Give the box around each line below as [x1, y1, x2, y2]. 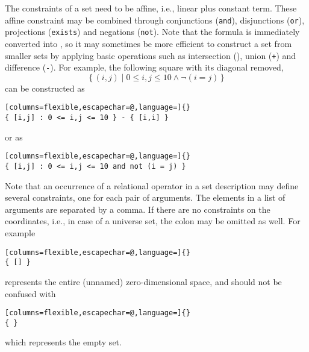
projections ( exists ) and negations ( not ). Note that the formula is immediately [5, 25, 300, 38]
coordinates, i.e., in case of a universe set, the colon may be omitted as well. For [5, 215, 301, 227]
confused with [5, 287, 56, 300]
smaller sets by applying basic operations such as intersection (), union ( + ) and [5, 49, 296, 61]
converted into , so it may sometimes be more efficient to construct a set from [5, 37, 292, 49]
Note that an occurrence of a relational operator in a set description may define [5, 179, 299, 192]
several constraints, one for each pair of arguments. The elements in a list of [5, 191, 286, 204]
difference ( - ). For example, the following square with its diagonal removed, [5, 61, 284, 74]
